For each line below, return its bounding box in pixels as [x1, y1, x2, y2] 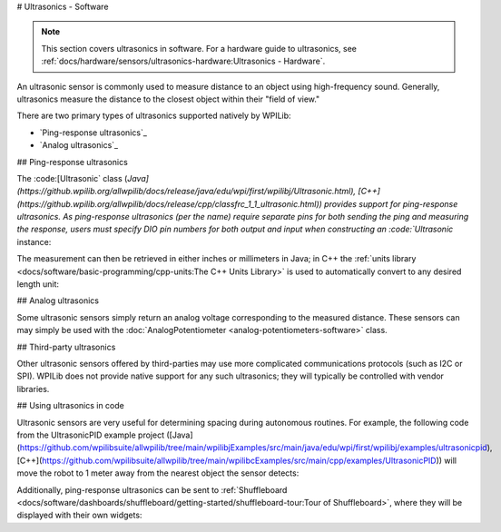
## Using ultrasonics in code [16, 400, 124, 411]
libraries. [16, 383, 50, 394]
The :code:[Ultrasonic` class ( [16, 172, 128, 183]
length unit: [16, 279, 59, 290]
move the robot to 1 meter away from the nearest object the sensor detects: [16, 468, 300, 478]
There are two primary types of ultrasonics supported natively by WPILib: [16, 110, 291, 122]
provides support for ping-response [323, 198, 458, 209]
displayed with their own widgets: [16, 509, 142, 521]
